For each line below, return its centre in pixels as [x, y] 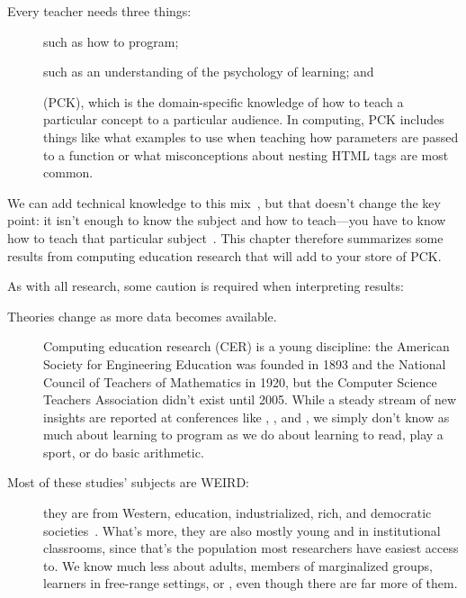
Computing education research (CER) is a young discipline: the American [246, 346]
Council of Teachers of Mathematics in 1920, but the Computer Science [240, 381]
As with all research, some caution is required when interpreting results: [206, 286]
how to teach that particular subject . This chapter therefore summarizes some [225, 237]
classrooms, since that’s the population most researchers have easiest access [251, 548]
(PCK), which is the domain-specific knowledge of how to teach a [224, 101]
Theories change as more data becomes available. [142, 316]
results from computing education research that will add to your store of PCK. [224, 255]
